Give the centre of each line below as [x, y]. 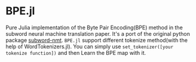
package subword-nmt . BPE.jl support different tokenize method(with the [97, 40]
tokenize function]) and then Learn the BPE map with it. [76, 52]
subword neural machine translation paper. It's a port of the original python [98, 33]
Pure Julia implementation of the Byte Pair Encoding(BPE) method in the [94, 27]
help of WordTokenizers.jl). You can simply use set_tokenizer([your [90, 46]
